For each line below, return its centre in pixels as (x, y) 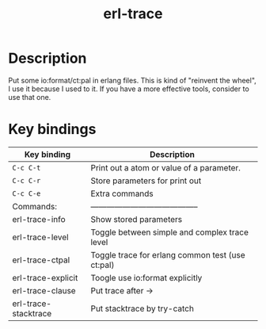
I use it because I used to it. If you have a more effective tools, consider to (129, 89)
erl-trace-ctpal (41, 260)
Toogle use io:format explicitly (146, 277)
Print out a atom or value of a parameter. (166, 167)
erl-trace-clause (44, 290)
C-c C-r (27, 180)
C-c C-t (27, 168)
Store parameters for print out (146, 181)
